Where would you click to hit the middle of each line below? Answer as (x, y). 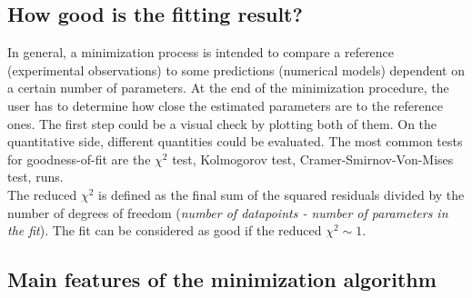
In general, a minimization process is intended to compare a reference (201, 52)
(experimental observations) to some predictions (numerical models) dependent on (236, 70)
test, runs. (35, 177)
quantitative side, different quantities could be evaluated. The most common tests (235, 141)
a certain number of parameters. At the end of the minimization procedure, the (228, 88)
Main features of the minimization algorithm (222, 279)
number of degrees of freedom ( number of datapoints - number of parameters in (228, 212)
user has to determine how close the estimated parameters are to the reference (225, 105)
